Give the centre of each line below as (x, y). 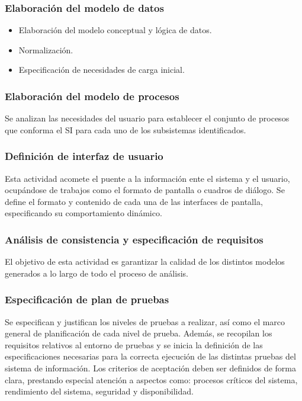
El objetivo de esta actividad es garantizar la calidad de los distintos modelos (145, 262)
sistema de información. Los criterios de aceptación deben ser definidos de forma (150, 368)
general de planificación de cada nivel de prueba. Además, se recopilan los (139, 333)
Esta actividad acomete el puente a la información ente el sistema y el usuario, (147, 178)
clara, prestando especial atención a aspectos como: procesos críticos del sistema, (151, 379)
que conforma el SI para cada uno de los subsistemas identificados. (126, 129)
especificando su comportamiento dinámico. (83, 213)
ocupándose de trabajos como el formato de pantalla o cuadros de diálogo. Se (145, 190)
